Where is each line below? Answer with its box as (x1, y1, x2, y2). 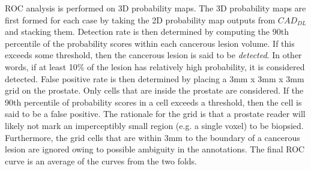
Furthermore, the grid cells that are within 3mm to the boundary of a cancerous (5, 131, 300, 143)
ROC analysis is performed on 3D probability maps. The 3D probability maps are (5, 2, 306, 14)
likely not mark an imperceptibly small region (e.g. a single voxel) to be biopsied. (5, 119, 304, 131)
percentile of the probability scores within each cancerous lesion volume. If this (5, 37, 295, 49)
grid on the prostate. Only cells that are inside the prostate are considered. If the (5, 84, 304, 97)
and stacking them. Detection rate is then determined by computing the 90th (5, 25, 289, 38)
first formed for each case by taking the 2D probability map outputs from (5, 13, 276, 26)
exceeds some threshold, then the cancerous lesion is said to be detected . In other (5, 49, 302, 61)
